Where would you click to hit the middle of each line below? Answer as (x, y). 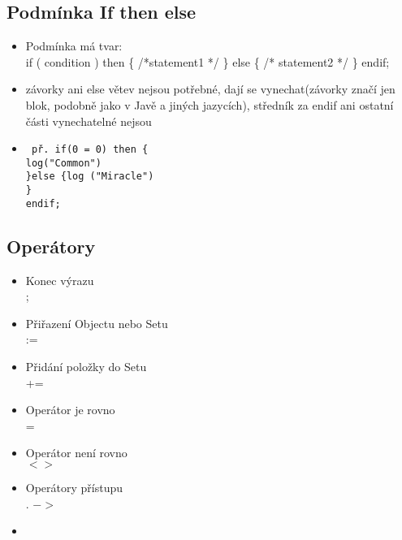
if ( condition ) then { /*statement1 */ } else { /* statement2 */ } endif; (207, 61)
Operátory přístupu (74, 487)
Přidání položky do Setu (86, 367)
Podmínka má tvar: (74, 46)
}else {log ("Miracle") (90, 177)
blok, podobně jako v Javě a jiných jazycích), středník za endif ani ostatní (210, 104)
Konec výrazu (60, 280)
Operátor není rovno (76, 453)
